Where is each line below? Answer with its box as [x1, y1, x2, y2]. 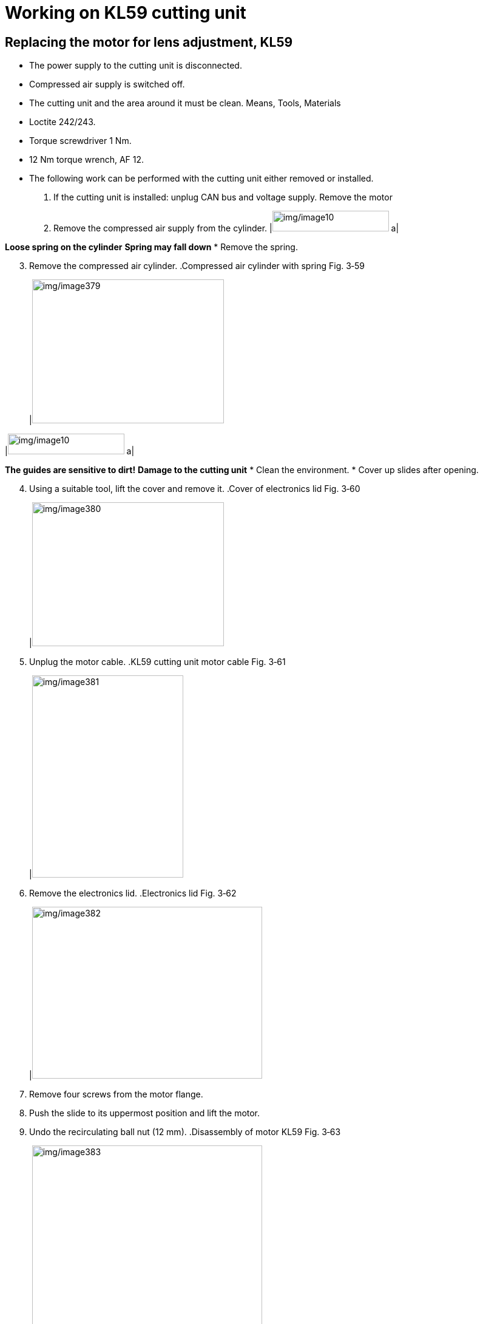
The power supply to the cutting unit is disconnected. [29, 60, 242, 71]
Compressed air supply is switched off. [29, 79, 185, 90]
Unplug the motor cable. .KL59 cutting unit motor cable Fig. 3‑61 [29, 657, 286, 667]
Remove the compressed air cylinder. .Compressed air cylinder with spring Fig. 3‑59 [29, 261, 365, 271]
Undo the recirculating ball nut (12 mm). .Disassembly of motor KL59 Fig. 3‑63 [29, 1127, 341, 1138]
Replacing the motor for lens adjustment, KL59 [5, 34, 293, 50]
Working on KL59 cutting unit [5, 2, 246, 23]
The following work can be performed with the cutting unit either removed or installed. [29, 173, 374, 184]
